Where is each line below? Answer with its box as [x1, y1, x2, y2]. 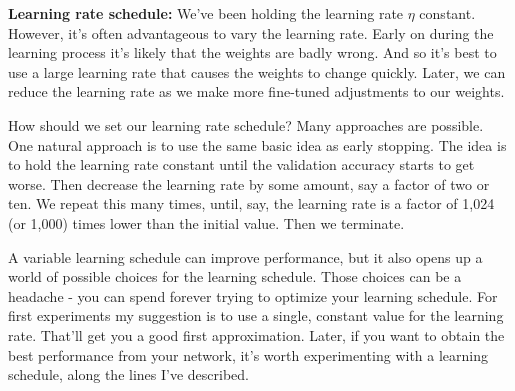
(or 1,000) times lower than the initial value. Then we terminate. [8, 212, 405, 233]
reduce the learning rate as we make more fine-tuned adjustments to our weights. [8, 81, 505, 102]
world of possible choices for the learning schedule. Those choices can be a [8, 266, 462, 287]
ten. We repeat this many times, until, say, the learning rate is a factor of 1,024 [8, 193, 495, 214]
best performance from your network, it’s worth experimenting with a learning [8, 344, 488, 365]
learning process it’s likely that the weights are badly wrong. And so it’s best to [8, 42, 497, 63]
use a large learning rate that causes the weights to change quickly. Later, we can [8, 61, 506, 82]
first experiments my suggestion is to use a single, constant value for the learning [8, 305, 504, 326]
